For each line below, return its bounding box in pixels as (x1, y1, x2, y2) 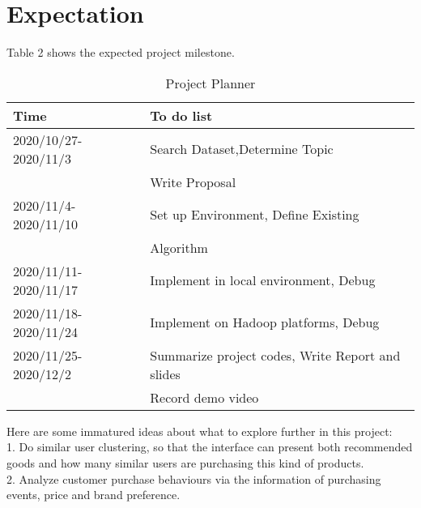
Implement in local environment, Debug (150, 271, 376, 290)
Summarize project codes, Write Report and (150, 345, 401, 365)
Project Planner (165, 73, 256, 92)
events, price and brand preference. (6, 486, 181, 503)
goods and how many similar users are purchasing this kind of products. (6, 454, 364, 471)
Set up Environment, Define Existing (150, 205, 359, 224)
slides (150, 364, 181, 383)
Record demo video (150, 387, 259, 407)
